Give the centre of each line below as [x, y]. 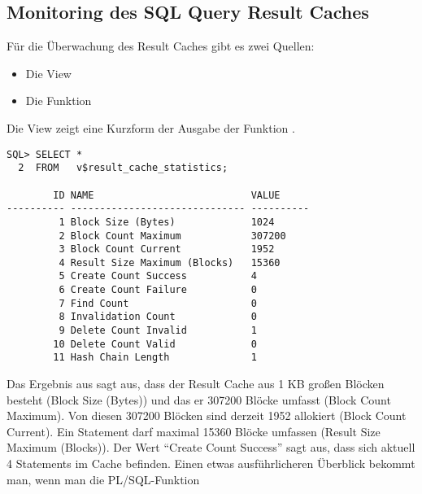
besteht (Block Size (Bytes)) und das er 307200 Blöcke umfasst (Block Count [199, 399]
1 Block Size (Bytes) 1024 [167, 222]
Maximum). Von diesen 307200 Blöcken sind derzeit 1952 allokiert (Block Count [207, 415]
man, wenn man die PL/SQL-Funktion [103, 479]
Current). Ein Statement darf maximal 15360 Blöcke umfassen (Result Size [194, 431]
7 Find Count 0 [158, 303]
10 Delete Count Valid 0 [155, 344]
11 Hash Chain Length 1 [155, 358]
